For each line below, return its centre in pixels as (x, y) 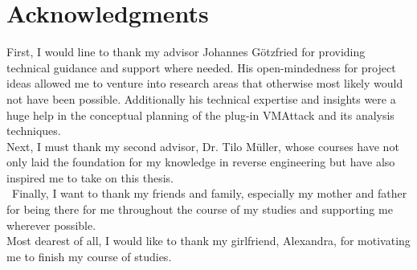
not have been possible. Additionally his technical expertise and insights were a (201, 98)
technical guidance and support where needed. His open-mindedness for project (201, 67)
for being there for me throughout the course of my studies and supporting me (200, 209)
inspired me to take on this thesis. (90, 177)
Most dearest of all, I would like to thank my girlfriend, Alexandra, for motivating (208, 241)
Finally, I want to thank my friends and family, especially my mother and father (209, 193)
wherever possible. (51, 225)
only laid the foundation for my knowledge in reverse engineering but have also (201, 162)
